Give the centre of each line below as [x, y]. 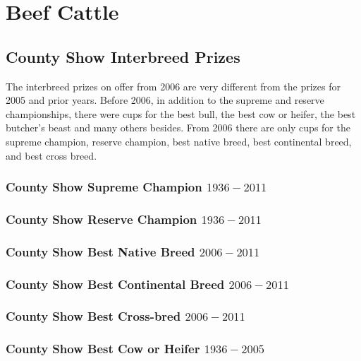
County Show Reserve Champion [102, 219]
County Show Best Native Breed [100, 251]
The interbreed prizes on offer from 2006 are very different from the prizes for [173, 86]
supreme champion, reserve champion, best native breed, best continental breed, [179, 141]
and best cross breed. [51, 155]
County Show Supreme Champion [104, 187]
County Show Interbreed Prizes [123, 56]
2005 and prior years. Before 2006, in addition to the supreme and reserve [165, 100]
